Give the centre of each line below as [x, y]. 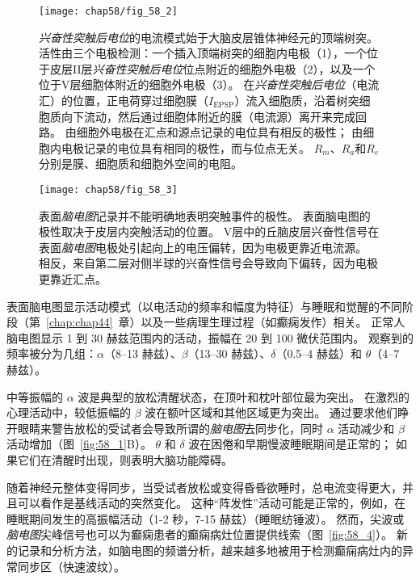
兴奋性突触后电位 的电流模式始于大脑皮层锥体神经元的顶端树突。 [208, 37]
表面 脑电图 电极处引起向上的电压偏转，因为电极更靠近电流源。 [203, 247]
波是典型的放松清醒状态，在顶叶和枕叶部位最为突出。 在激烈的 [244, 396]
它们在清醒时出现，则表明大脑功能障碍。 [125, 459]
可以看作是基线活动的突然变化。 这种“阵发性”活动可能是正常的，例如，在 [211, 503]
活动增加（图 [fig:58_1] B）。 [79, 444]
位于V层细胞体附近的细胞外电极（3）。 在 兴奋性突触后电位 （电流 [209, 84]
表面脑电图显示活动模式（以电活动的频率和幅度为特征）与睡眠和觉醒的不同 [204, 306]
